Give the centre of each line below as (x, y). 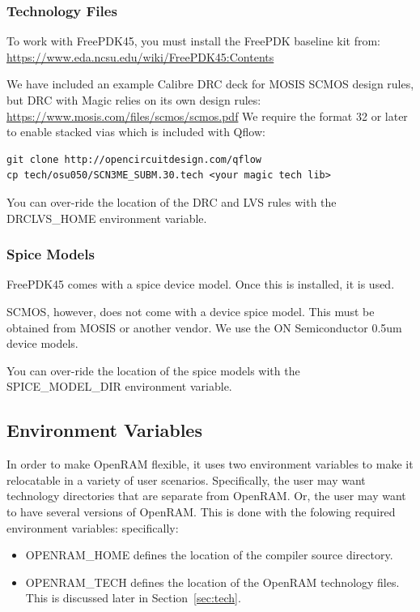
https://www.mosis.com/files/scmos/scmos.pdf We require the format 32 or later (207, 116)
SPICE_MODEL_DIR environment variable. (119, 386)
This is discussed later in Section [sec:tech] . (133, 598)
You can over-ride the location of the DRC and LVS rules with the (172, 201)
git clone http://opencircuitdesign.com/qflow (134, 159)
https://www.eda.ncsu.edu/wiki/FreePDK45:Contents (140, 56)
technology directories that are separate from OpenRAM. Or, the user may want (206, 496)
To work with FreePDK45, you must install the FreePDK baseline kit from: (194, 41)
